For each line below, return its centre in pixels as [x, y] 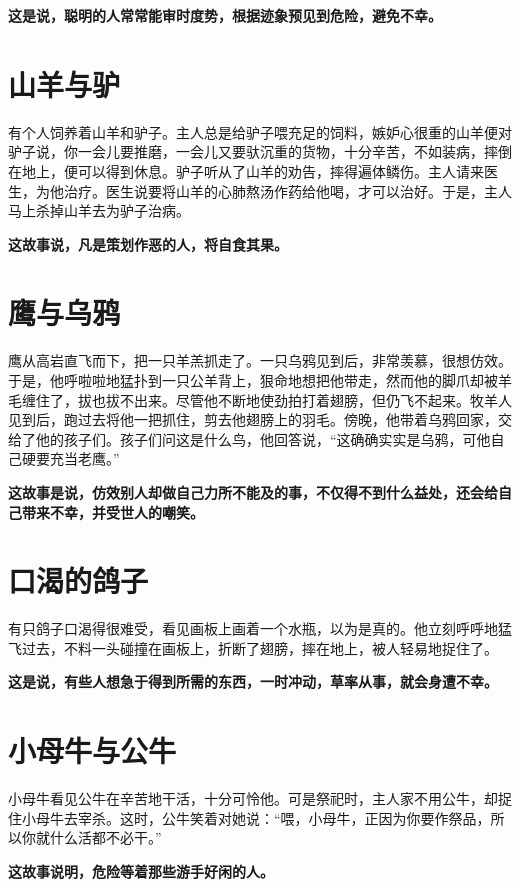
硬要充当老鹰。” [70, 458]
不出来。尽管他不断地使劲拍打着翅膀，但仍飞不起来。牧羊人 [315, 399]
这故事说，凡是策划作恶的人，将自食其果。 [148, 243]
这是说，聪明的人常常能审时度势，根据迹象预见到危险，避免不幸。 [225, 15]
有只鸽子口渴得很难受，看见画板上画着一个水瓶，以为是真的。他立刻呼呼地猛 [260, 628]
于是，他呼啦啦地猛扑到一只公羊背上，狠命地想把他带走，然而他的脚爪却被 [253, 380]
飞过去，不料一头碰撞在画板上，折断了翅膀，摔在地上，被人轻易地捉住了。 [253, 647]
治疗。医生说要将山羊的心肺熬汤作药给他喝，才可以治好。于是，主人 [287, 190]
